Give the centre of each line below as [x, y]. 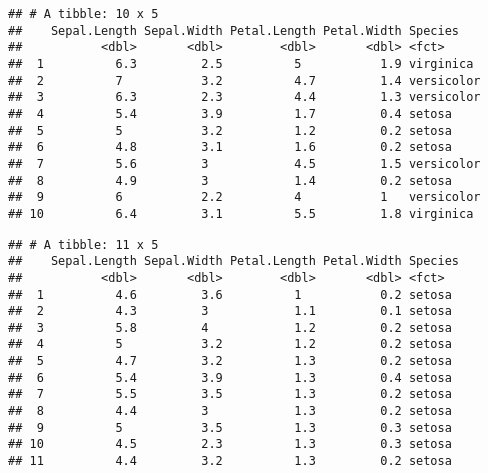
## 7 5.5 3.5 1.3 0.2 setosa [230, 394]
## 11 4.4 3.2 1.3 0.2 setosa [230, 461]
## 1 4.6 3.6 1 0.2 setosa [230, 294]
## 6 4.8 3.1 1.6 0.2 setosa [230, 147]
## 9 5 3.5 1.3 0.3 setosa [230, 427]
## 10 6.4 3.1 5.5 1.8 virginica [241, 213]
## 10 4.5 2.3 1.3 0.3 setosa [230, 444]
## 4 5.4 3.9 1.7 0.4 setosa [230, 113]
